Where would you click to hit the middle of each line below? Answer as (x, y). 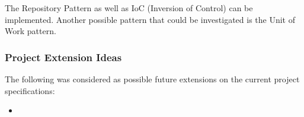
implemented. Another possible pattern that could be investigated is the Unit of (150, 19)
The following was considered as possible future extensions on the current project (152, 79)
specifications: (30, 90)
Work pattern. (31, 31)
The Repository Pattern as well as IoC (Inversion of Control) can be (129, 8)
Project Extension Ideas (63, 57)
